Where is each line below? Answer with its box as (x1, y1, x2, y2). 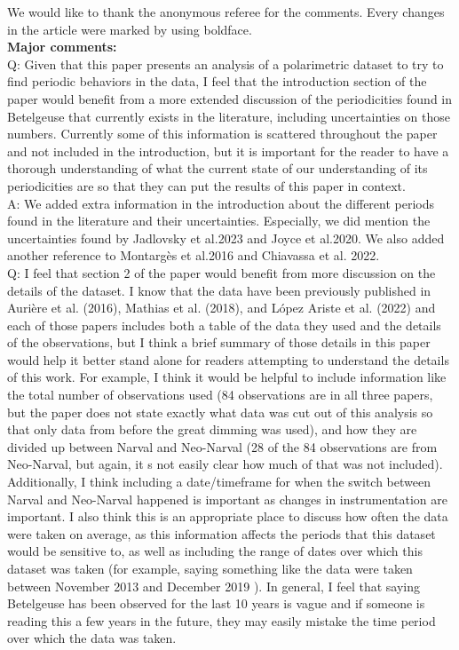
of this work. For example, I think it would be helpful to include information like (7, 368, 447, 386)
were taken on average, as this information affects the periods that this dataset (7, 524, 436, 543)
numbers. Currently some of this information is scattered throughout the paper (7, 124, 438, 143)
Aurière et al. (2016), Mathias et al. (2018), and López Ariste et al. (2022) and (7, 298, 436, 317)
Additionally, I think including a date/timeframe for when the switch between (7, 472, 431, 491)
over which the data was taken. (7, 629, 177, 647)
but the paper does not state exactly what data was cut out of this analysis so (7, 402, 433, 421)
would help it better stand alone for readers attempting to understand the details (7, 350, 449, 369)
